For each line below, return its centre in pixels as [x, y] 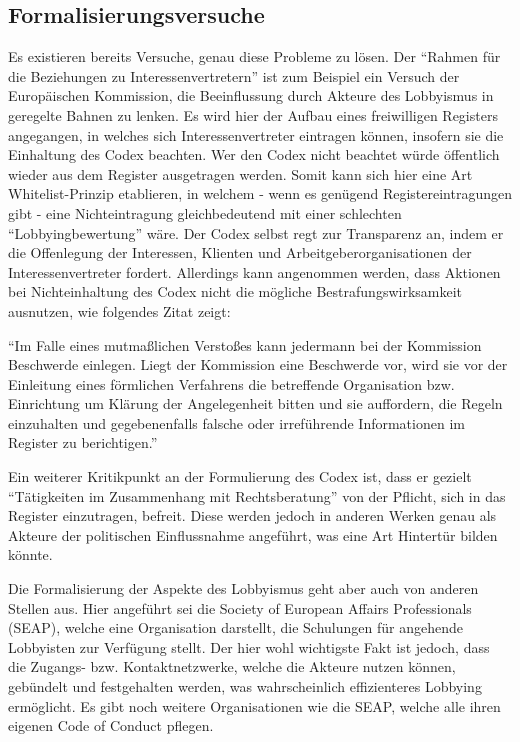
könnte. [30, 554]
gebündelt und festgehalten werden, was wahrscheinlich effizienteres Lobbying [245, 686]
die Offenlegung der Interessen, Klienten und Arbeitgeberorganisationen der [240, 252]
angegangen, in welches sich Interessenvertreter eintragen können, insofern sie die [256, 134]
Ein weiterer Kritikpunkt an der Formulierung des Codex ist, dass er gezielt [240, 476]
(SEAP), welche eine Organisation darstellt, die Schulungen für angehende [235, 627]
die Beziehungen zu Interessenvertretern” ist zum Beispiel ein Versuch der [234, 75]
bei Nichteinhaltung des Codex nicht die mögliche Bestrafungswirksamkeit [235, 291]
